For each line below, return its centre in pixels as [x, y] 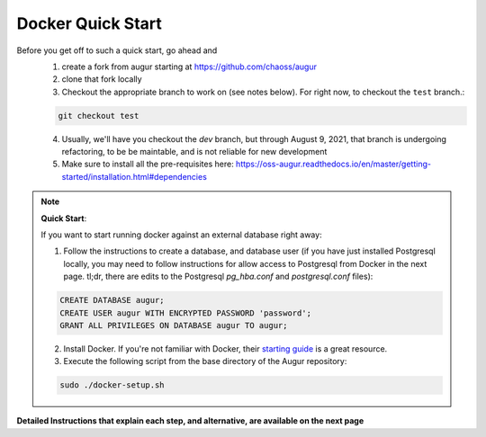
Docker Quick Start [89, 23]
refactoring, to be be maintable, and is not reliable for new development [194, 152]
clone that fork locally [102, 79]
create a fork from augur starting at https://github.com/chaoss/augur [189, 67]
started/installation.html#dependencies [134, 176]
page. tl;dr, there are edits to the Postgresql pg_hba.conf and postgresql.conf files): [218, 276]
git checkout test [99, 116]
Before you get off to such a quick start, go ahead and [117, 50]
